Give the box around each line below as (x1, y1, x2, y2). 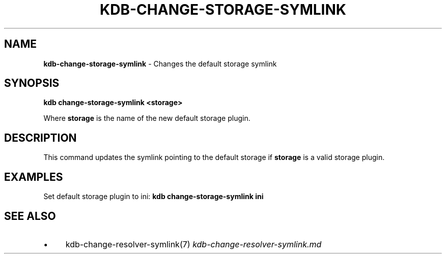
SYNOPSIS (4, 77, 60, 90)
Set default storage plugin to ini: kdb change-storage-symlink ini (43, 192, 264, 201)
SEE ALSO (4, 209, 56, 222)
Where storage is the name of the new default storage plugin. (43, 114, 250, 123)
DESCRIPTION (4, 131, 77, 144)
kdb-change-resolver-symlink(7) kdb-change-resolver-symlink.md (65, 239, 322, 249)
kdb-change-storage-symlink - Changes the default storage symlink (43, 59, 277, 68)
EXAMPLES (4, 170, 63, 183)
